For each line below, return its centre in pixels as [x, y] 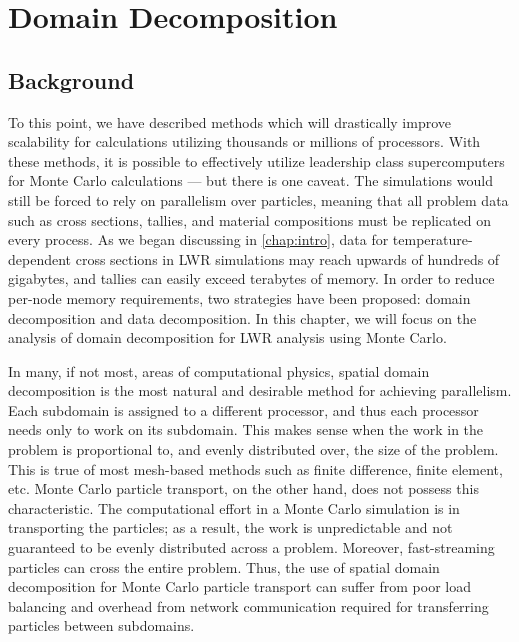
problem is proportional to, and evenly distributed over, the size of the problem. [253, 449]
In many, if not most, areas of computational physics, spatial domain [219, 370]
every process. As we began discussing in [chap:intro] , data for [198, 239]
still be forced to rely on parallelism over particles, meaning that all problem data [258, 199]
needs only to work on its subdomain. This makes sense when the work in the [246, 429]
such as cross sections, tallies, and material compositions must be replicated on [250, 219]
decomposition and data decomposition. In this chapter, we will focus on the [242, 317]
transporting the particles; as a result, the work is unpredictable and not [230, 527]
